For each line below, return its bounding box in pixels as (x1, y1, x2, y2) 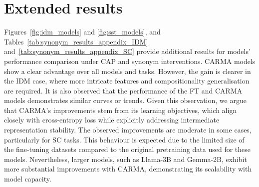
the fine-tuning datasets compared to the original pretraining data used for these (4, 144, 251, 154)
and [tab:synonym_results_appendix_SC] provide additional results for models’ (4, 46, 251, 56)
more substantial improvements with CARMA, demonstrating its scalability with (4, 163, 252, 174)
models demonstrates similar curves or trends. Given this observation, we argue (4, 95, 247, 105)
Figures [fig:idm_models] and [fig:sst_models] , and (4, 26, 161, 37)
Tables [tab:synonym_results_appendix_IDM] (4, 36, 148, 46)
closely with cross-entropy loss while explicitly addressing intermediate (4, 114, 220, 125)
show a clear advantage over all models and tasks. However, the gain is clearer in (4, 65, 251, 76)
